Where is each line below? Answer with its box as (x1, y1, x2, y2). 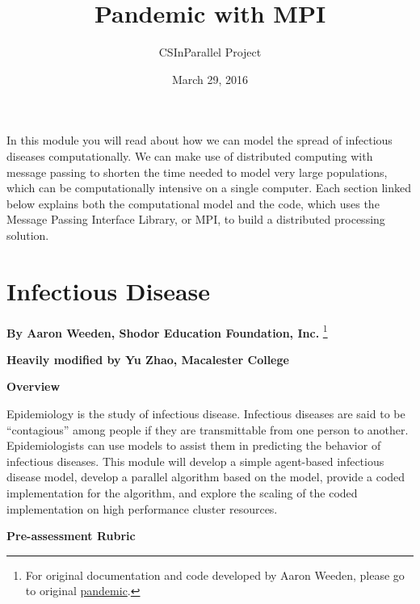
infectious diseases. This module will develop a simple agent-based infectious (6, 452, 384, 469)
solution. (6, 226, 49, 243)
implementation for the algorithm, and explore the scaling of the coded (6, 484, 358, 501)
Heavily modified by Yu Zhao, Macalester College (6, 350, 289, 367)
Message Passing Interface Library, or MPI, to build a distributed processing (6, 211, 385, 228)
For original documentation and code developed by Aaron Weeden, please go (25, 566, 405, 583)
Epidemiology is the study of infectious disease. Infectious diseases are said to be (6, 405, 405, 422)
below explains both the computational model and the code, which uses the (6, 195, 380, 212)
